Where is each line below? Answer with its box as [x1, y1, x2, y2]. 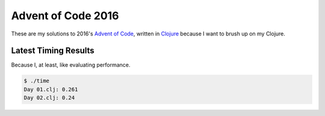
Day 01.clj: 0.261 [23, 86, 78, 93]
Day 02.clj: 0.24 [23, 94, 75, 102]
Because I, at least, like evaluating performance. [11, 61, 131, 69]
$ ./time [23, 78, 50, 84]
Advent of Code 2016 [11, 9, 120, 22]
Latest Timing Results [11, 46, 94, 56]
